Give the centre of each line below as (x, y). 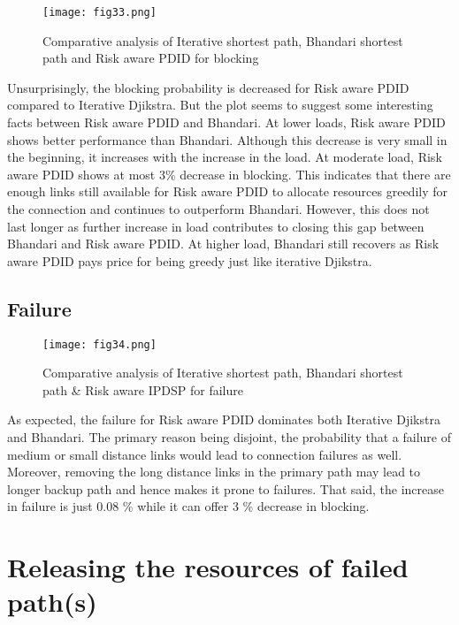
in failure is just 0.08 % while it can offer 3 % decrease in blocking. (188, 506)
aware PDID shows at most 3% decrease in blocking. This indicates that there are (229, 174)
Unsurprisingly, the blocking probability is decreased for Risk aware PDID (208, 87)
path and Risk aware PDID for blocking (151, 58)
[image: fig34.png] (99, 344)
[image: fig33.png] (99, 12)
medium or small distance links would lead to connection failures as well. (205, 454)
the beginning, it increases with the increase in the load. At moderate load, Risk (225, 157)
